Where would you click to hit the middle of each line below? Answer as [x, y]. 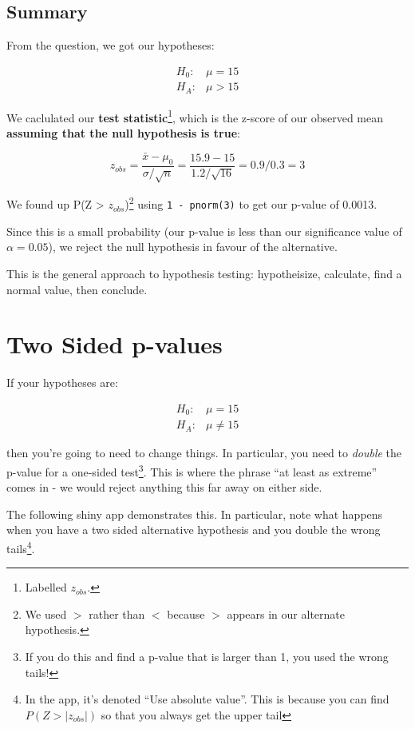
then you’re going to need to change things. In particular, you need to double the [204, 453]
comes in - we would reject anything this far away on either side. [164, 487]
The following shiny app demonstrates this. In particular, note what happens [195, 514]
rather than [117, 613]
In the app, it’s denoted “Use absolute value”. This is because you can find [207, 699]
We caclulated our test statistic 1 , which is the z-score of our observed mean [195, 116]
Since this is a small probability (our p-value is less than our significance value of [204, 231]
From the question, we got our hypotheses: [111, 45]
